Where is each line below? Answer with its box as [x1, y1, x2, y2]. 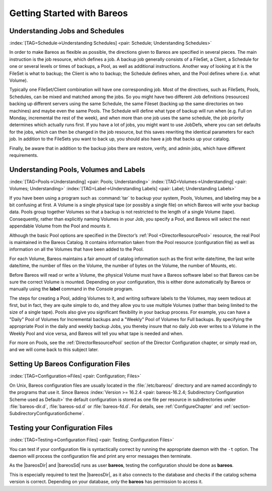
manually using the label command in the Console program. [9, 286, 133, 292]
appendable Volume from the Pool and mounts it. [9, 223, 111, 229]
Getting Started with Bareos [9, 8, 128, 19]
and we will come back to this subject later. [9, 347, 99, 353]
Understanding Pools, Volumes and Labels [9, 165, 146, 174]
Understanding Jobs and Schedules [9, 27, 124, 35]
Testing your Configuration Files [9, 424, 113, 432]
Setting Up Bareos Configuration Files [9, 360, 130, 368]
